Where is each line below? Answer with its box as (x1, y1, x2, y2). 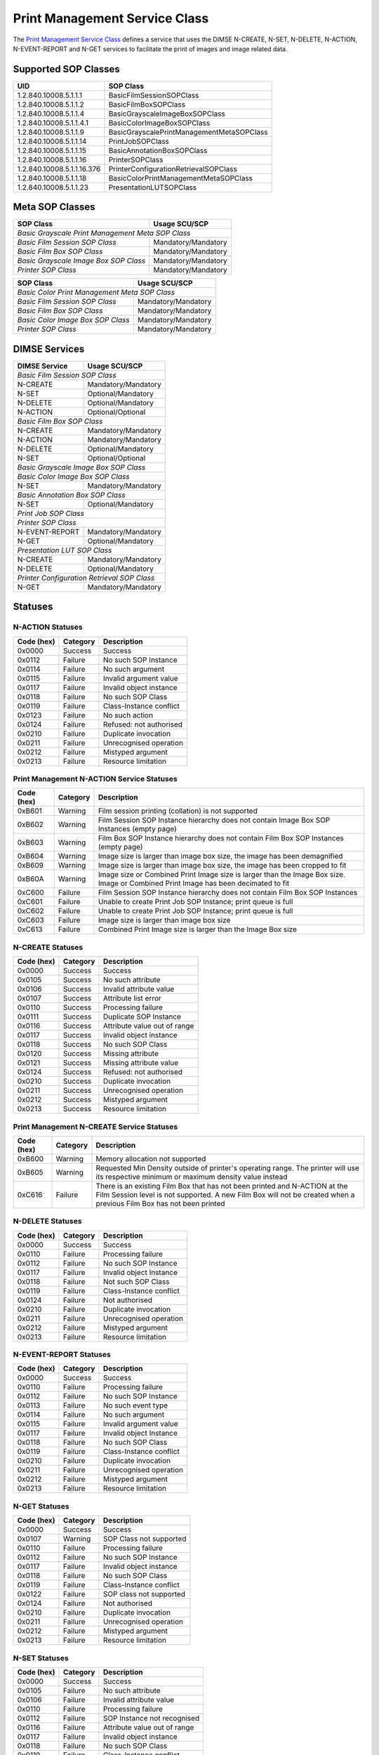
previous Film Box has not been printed (95, 1198, 225, 1208)
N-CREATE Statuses (13, 942, 84, 952)
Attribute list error (102, 993, 161, 1003)
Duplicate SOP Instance (102, 1012, 182, 1021)
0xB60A (17, 874, 45, 884)
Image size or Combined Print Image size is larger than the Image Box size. (98, 870, 345, 880)
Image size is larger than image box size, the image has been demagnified (98, 852, 343, 861)
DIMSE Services (13, 343, 85, 355)
